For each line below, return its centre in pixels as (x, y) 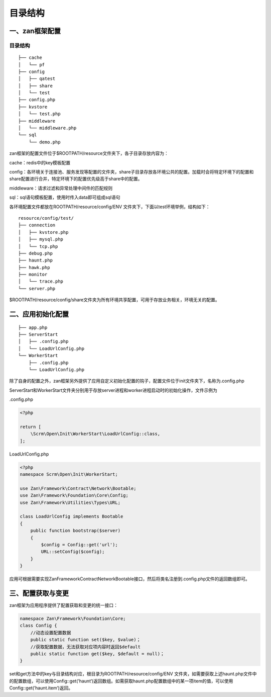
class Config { (38, 626)
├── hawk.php (34, 267)
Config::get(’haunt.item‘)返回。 (41, 688)
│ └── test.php (39, 114)
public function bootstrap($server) (75, 531)
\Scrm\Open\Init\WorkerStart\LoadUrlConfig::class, (95, 434)
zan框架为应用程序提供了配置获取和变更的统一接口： (63, 605)
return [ (31, 427)
